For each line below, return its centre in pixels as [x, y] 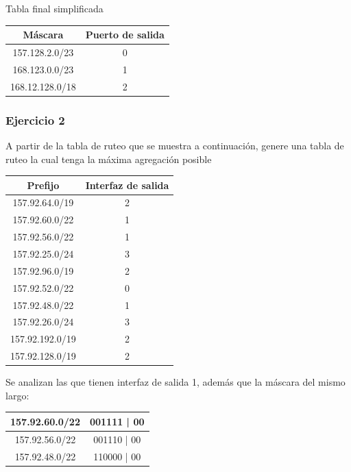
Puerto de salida [125, 35]
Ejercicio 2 [35, 120]
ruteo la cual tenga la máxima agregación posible [109, 159]
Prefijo [43, 185]
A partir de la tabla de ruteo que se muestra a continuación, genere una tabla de [175, 145]
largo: [17, 395]
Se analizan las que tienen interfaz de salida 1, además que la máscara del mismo [175, 382]
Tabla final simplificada [55, 8]
